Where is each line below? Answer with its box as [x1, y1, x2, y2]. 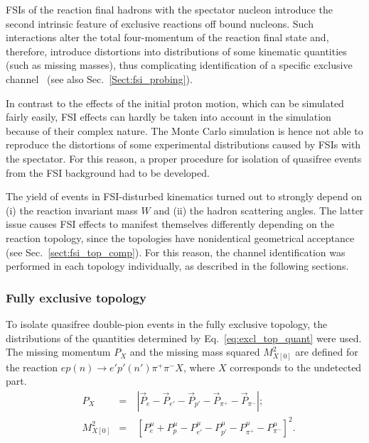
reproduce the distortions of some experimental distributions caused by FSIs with [6, 137, 361, 152]
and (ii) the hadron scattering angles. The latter [154, 202, 364, 217]
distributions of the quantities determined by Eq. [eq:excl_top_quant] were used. [6, 330, 362, 345]
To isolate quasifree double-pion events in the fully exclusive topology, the [6, 316, 328, 331]
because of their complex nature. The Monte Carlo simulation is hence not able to [6, 123, 363, 138]
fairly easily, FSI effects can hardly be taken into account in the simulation [6, 109, 331, 124]
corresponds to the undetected [230, 359, 362, 374]
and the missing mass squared [129, 344, 260, 359]
